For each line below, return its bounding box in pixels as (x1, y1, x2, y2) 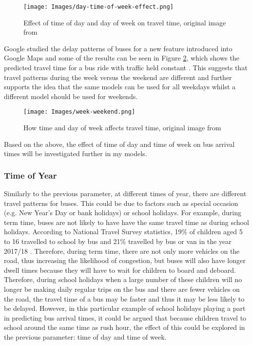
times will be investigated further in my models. (4, 148, 147, 159)
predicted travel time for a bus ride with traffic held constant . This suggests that (4, 62, 248, 73)
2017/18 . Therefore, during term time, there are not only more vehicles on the (4, 245, 240, 256)
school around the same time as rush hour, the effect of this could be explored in (4, 322, 245, 332)
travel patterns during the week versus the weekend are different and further (4, 72, 232, 82)
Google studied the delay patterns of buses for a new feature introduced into (4, 43, 233, 53)
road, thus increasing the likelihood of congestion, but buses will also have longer (4, 255, 246, 265)
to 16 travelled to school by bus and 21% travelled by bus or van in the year (4, 236, 232, 246)
